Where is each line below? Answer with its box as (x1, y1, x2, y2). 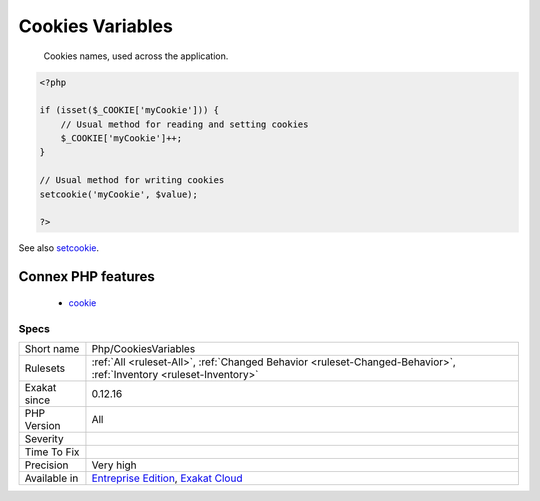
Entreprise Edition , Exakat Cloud (91, 471, 243, 485)
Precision (24, 458, 69, 472)
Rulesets (24, 361, 65, 375)
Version (24, 418, 61, 432)
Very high (91, 458, 137, 472)
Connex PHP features (18, 268, 155, 285)
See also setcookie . (18, 242, 100, 254)
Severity (24, 431, 64, 445)
